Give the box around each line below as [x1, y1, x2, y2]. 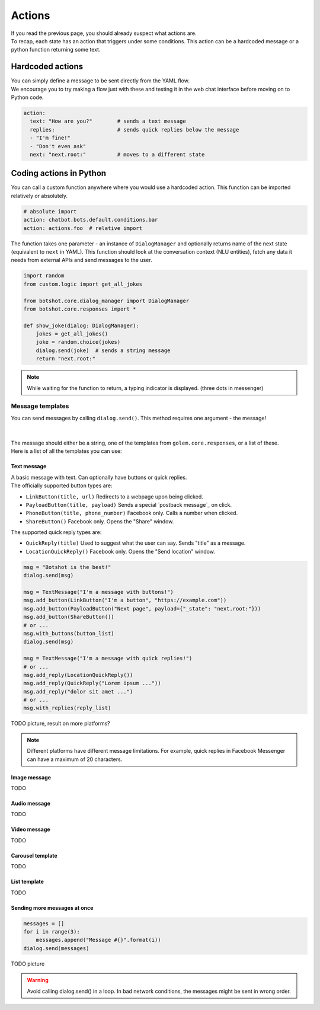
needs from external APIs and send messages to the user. [11, 257, 152, 264]
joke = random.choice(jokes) [36, 338, 121, 346]
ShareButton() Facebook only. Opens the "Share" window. [25, 517, 174, 525]
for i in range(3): [23, 928, 80, 935]
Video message [11, 826, 50, 833]
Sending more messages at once [11, 904, 94, 911]
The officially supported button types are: [11, 482, 113, 489]
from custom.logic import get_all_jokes [23, 280, 142, 287]
